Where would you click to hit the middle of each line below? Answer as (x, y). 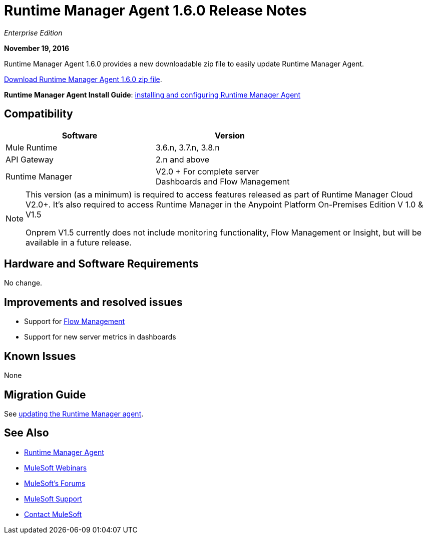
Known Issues (40, 356)
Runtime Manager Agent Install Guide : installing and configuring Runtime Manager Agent (152, 94)
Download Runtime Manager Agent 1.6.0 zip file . (83, 79)
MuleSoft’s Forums (55, 483)
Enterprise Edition (33, 32)
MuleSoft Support (53, 498)
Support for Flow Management (75, 321)
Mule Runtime (32, 147)
